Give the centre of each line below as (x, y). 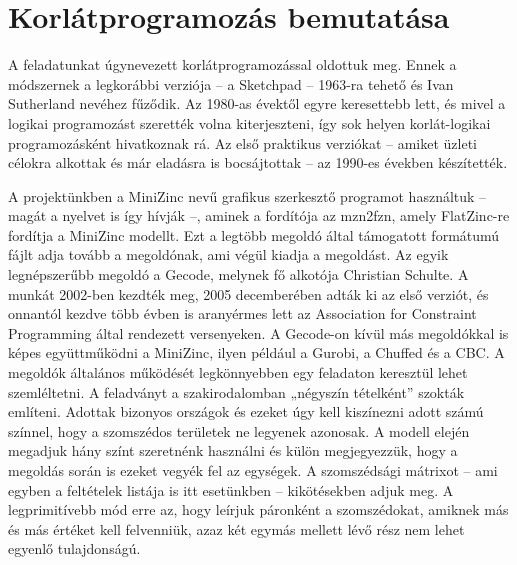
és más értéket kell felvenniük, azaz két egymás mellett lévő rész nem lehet (236, 528)
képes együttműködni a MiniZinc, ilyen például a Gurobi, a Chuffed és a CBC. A (256, 352)
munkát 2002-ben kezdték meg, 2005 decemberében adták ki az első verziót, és (248, 293)
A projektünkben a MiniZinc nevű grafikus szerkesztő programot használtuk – (247, 195)
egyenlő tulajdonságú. (74, 548)
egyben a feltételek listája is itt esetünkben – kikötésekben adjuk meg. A (231, 489)
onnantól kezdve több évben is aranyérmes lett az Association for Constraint (242, 313)
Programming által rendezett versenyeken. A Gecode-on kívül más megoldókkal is (258, 332)
